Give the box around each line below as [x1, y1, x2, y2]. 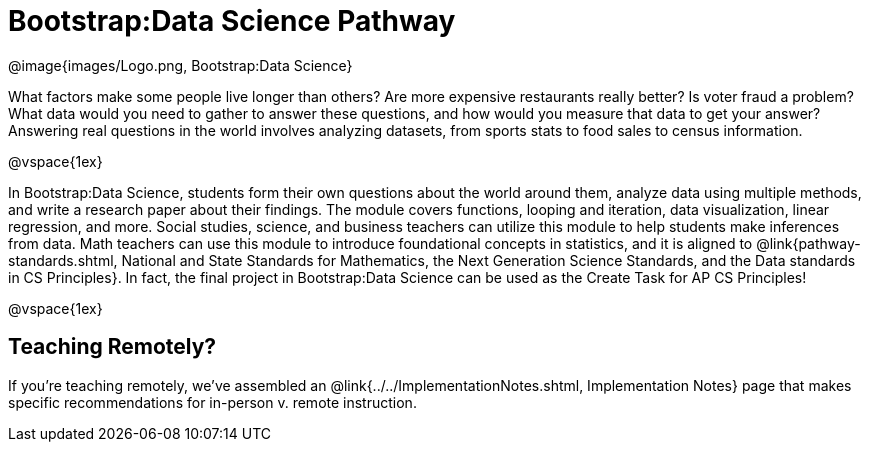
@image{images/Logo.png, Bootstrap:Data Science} [8, 56, 353, 74]
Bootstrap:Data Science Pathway [8, 4, 456, 38]
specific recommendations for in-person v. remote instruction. [8, 393, 417, 411]
